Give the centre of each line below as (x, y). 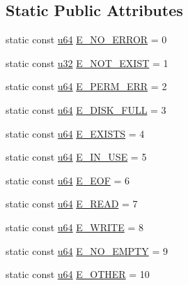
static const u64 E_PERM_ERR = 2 (86, 86)
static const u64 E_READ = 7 (72, 204)
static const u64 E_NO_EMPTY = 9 (87, 250)
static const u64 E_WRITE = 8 (75, 227)
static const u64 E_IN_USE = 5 (76, 157)
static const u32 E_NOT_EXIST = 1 (87, 63)
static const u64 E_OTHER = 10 (78, 274)
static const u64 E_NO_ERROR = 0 (86, 39)
